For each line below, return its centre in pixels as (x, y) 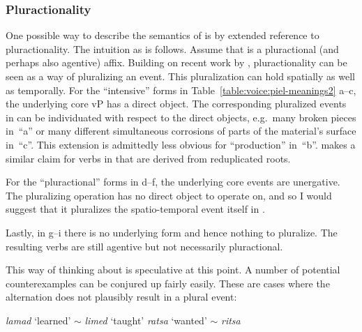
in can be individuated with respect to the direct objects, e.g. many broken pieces (181, 117)
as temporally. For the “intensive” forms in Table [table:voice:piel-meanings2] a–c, (181, 90)
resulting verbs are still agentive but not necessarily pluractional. (144, 246)
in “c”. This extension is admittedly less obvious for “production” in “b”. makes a (181, 144)
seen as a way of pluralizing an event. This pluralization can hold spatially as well (180, 76)
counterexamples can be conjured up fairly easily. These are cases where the (168, 283)
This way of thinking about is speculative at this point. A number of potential (173, 270)
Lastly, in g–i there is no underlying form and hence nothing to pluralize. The (172, 232)
